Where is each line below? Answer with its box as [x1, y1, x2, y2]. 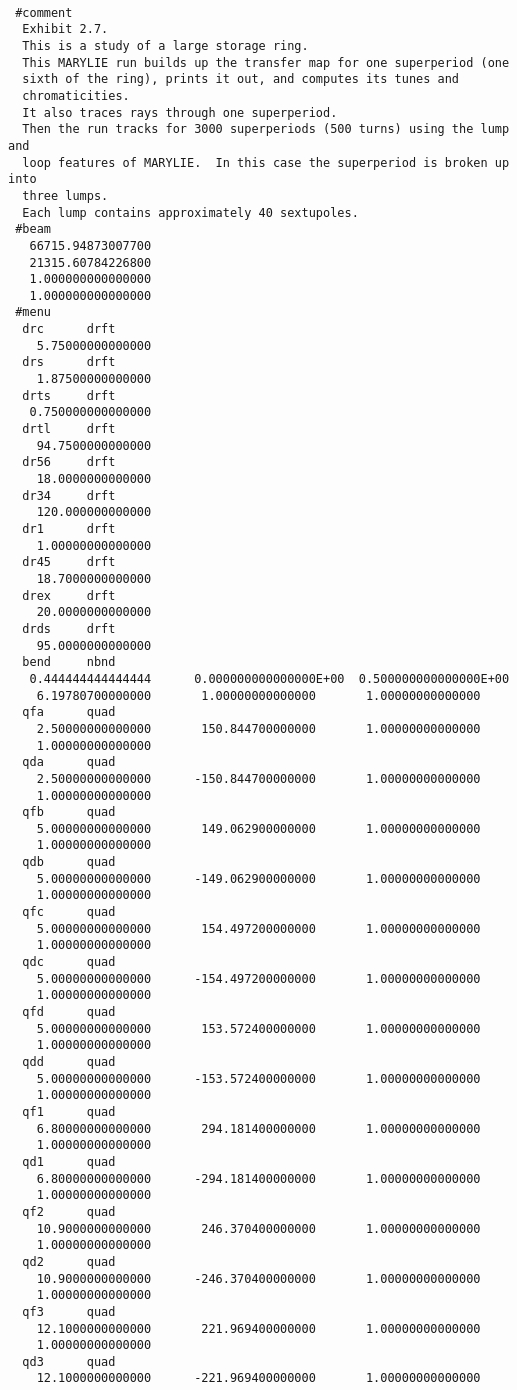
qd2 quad [22, 1254, 116, 1269]
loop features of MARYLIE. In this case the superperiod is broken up [22, 155, 510, 170]
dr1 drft [22, 522, 116, 536]
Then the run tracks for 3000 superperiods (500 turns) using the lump [22, 122, 510, 137]
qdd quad [22, 1055, 116, 1069]
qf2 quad [22, 1204, 116, 1219]
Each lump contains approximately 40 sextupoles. [22, 205, 359, 220]
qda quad [22, 755, 116, 770]
